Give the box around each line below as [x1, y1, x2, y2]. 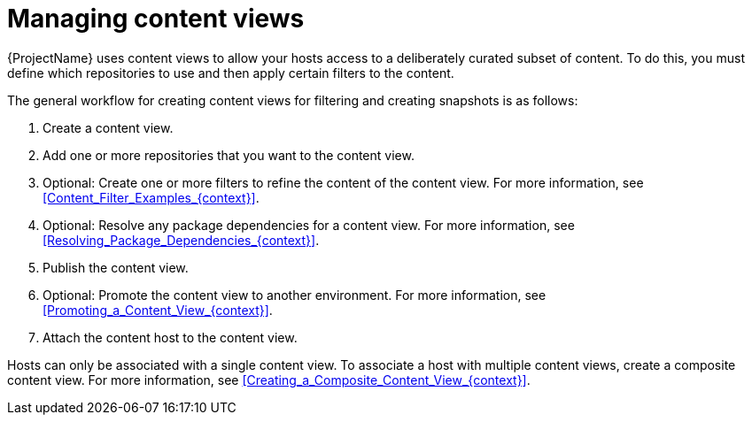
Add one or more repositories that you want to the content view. [43, 147, 415, 163]
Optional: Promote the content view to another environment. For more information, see [43, 287, 547, 303]
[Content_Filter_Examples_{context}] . [43, 189, 260, 205]
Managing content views [7, 4, 305, 34]
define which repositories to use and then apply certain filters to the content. [7, 65, 454, 81]
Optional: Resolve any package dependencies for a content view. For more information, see [43, 217, 575, 233]
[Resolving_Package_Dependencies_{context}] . [43, 232, 320, 248]
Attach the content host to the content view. [43, 329, 298, 345]
